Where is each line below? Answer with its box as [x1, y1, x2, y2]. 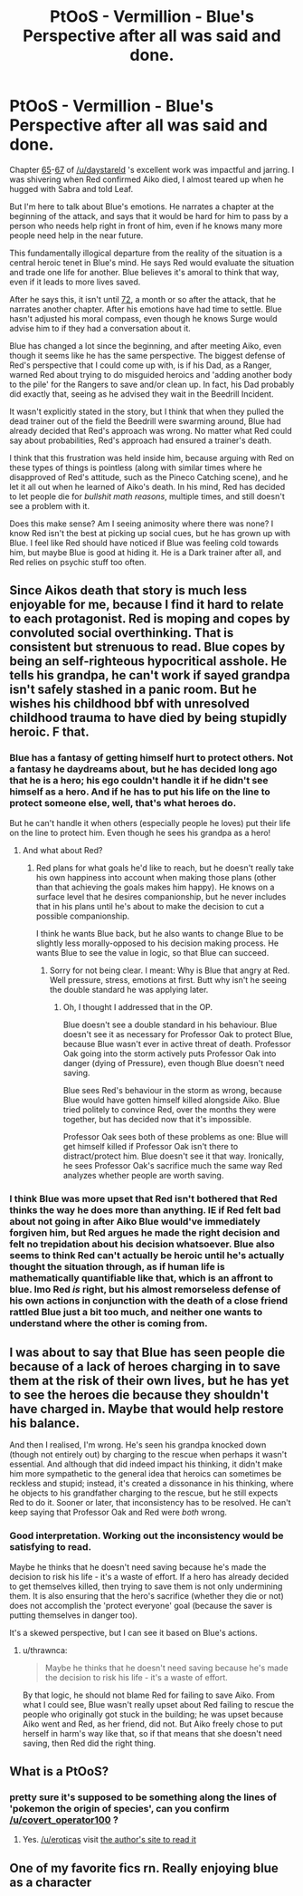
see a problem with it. [9, 500, 90, 511]
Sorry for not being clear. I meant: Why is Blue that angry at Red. [49, 965, 290, 976]
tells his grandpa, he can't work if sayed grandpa [9, 668, 291, 683]
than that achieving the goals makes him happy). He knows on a [35, 881, 275, 892]
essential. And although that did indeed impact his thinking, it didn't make [9, 1458, 283, 1469]
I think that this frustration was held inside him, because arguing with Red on [9, 452, 295, 463]
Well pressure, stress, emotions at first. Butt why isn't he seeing [49, 974, 288, 985]
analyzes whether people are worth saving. [62, 1169, 224, 1180]
